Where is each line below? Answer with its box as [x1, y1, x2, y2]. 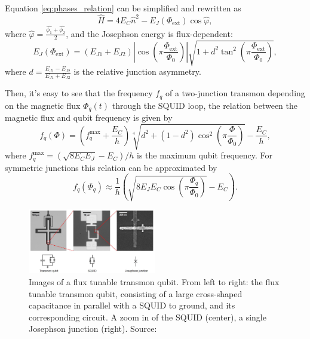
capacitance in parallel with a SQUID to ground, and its [29, 299, 235, 311]
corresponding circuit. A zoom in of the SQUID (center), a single [29, 310, 266, 323]
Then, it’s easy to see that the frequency [5, 87, 153, 99]
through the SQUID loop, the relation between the [112, 99, 297, 111]
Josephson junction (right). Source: [29, 322, 157, 335]
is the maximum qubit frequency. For [136, 149, 273, 161]
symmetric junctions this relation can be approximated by [5, 161, 217, 173]
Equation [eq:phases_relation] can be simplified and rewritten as [5, 2, 241, 14]
